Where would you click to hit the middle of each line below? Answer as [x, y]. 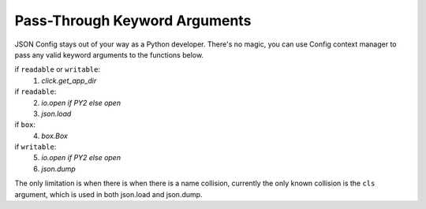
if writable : [35, 147]
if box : [25, 125]
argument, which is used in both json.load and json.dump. [108, 194]
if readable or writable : [57, 69]
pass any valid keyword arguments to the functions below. [109, 54]
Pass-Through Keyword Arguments [133, 21]
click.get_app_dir [69, 80]
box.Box [55, 136]
